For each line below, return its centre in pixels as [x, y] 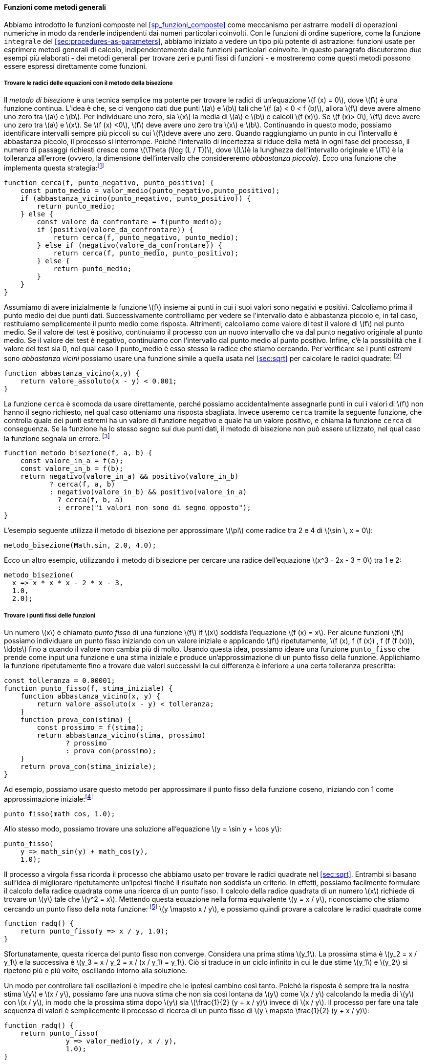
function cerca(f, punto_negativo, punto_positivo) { [109, 183]
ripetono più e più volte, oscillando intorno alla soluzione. [96, 971]
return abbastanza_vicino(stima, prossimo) [121, 735]
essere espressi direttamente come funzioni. [75, 66]
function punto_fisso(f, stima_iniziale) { [88, 689]
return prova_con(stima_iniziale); [88, 767]
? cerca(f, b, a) [90, 500]
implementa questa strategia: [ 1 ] [54, 167]
